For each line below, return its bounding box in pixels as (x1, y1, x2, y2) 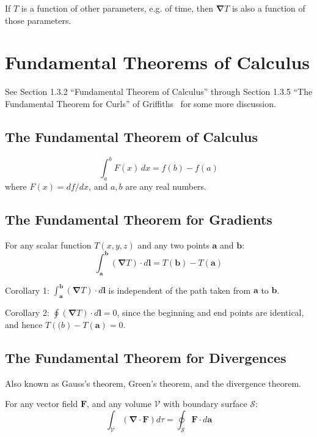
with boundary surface (163, 397, 247, 410)
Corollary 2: (5, 305, 49, 318)
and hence (5, 318, 43, 331)
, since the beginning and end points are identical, (117, 305, 304, 318)
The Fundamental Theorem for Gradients (5, 209, 272, 228)
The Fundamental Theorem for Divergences (5, 348, 286, 367)
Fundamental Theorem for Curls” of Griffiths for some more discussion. (5, 97, 276, 110)
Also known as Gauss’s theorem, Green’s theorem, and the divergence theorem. (5, 376, 301, 389)
